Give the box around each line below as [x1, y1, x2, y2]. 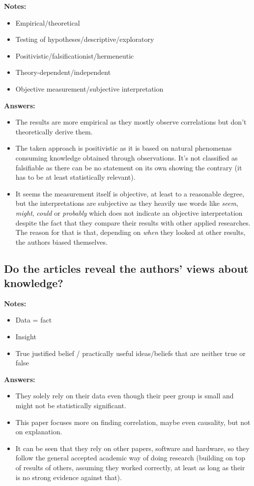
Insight [15, 331, 36, 342]
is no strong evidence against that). [15, 472, 122, 482]
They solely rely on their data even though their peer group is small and [15, 390, 234, 401]
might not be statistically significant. [15, 400, 126, 411]
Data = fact [15, 315, 52, 325]
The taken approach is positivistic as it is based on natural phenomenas [15, 143, 232, 153]
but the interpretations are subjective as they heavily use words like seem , [15, 198, 238, 208]
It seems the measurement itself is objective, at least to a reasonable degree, [15, 188, 245, 198]
